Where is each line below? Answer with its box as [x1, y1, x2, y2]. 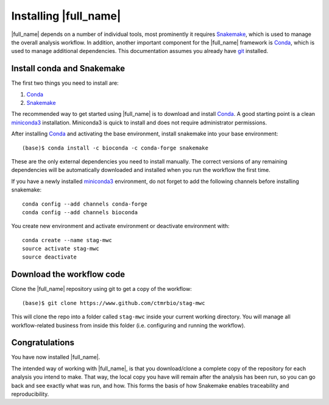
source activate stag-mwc [22, 245, 100, 253]
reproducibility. [11, 390, 49, 398]
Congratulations [11, 337, 74, 348]
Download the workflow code [11, 269, 126, 280]
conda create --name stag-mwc [22, 237, 113, 243]
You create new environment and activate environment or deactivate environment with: [11, 223, 230, 230]
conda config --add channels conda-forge [22, 200, 147, 207]
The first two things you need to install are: [11, 79, 119, 87]
